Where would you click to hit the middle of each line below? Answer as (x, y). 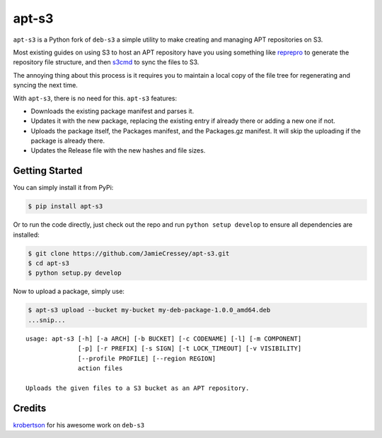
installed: (27, 235)
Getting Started (48, 171)
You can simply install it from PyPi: (63, 188)
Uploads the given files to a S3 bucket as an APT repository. (138, 388)
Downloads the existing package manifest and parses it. (112, 111)
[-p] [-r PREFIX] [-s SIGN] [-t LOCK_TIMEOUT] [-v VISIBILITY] (190, 349)
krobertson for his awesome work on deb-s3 (79, 425)
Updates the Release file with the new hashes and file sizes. (118, 150)
